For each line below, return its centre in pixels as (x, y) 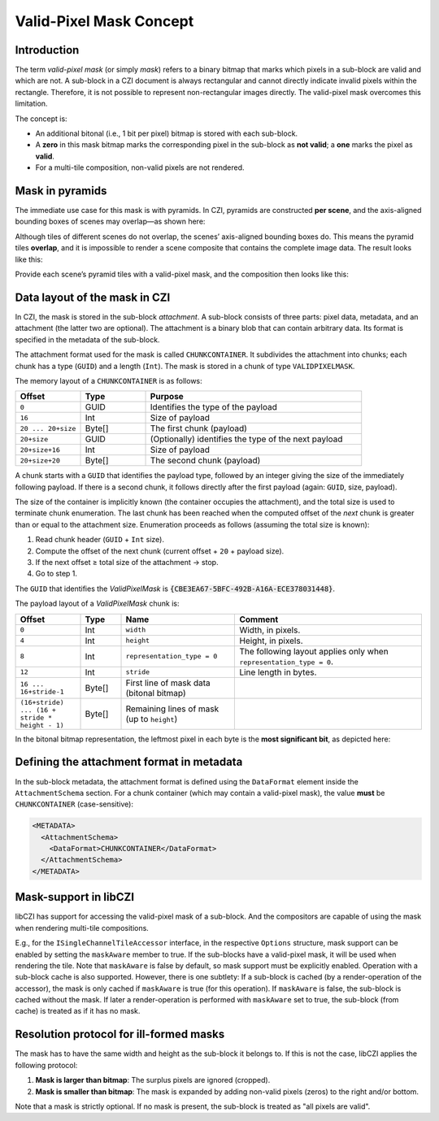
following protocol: (46, 1065)
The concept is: (41, 119)
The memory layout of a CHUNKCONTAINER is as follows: (109, 380)
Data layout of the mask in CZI (93, 297)
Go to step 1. (56, 574)
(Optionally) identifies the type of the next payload (246, 439)
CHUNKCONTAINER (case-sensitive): (74, 804)
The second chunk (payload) (205, 461)
